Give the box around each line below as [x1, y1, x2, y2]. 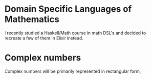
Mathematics [4, 14, 60, 25]
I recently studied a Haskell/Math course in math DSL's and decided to [4, 30, 146, 36]
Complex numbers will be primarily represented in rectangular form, [4, 68, 141, 74]
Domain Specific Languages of [4, 3, 132, 15]
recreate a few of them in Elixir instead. [4, 35, 84, 41]
